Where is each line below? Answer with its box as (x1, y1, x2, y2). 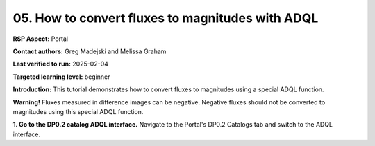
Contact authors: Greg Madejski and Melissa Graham (12, 47, 167, 55)
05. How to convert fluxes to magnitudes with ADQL (12, 10, 319, 26)
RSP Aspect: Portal (12, 35, 69, 43)
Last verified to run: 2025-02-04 (12, 60, 109, 69)
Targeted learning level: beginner (12, 73, 110, 81)
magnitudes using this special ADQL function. (12, 107, 144, 116)
